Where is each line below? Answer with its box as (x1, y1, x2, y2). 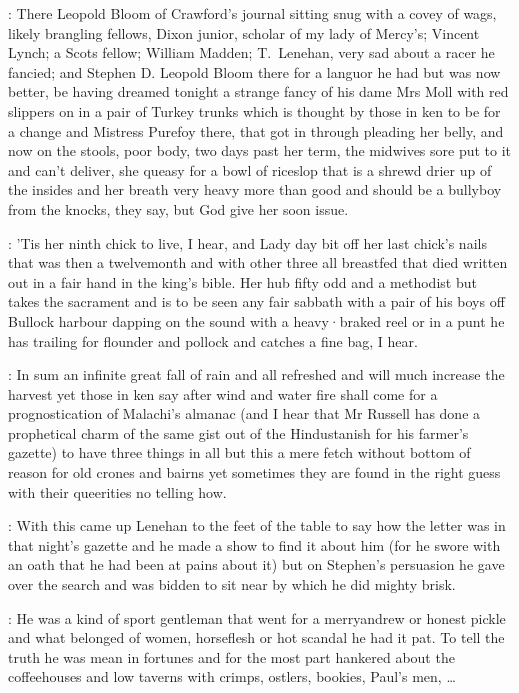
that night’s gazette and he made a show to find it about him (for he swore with (8, 534, 501, 555)
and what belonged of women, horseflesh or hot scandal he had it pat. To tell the (8, 627, 505, 648)
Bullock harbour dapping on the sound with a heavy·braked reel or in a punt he (8, 310, 505, 331)
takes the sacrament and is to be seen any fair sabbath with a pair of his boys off (8, 291, 505, 312)
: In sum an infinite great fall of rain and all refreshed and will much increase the (8, 364, 505, 385)
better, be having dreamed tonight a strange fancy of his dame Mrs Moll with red (8, 81, 509, 102)
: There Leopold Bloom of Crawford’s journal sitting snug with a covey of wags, (8, 3, 497, 23)
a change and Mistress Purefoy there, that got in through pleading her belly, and (8, 120, 504, 141)
